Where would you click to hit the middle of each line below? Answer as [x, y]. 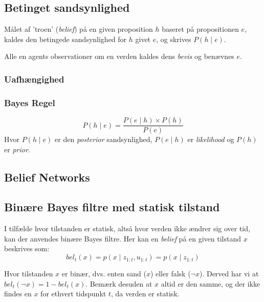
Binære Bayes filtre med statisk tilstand [112, 207]
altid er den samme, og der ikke [211, 283]
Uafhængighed [34, 79]
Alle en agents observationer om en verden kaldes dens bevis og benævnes [119, 56]
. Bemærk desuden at [119, 283]
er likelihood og [211, 139]
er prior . [17, 149]
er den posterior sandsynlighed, [104, 139]
